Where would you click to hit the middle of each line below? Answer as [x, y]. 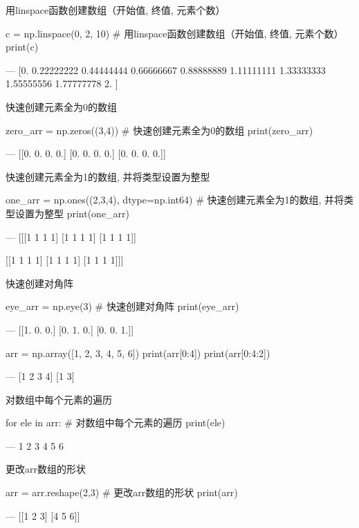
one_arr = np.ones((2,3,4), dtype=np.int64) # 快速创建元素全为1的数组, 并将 [175, 200]
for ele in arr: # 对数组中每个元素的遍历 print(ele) [116, 422]
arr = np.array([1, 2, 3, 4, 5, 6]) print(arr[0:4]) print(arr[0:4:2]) [138, 353]
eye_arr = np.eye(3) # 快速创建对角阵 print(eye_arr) [122, 306]
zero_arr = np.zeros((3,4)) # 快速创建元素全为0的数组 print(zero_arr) [159, 130]
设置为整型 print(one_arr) [72, 213]
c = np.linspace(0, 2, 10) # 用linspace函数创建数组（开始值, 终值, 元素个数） [175, 33]
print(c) [22, 47]
